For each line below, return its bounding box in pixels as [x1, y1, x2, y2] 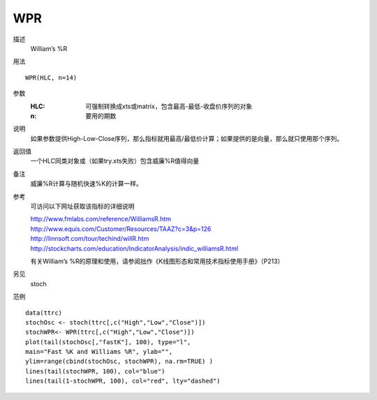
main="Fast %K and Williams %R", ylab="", [25, 348, 173, 356]
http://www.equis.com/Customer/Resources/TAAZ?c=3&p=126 [30, 224, 212, 233]
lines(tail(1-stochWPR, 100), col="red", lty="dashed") [25, 377, 221, 385]
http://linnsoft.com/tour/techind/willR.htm [30, 235, 149, 243]
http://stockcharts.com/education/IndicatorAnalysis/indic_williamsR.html [30, 244, 239, 253]
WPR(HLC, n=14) [25, 73, 77, 82]
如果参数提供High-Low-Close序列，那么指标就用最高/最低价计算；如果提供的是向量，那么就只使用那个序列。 [30, 134, 343, 142]
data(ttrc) [25, 309, 63, 317]
